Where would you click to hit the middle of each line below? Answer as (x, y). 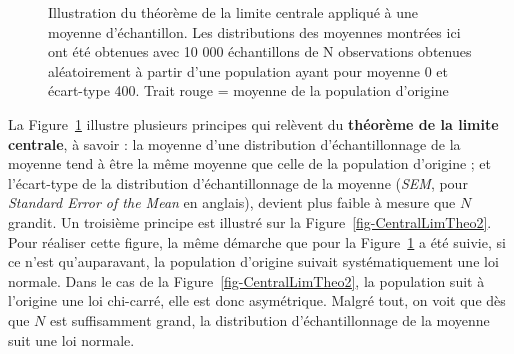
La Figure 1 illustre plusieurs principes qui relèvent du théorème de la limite (253, 123)
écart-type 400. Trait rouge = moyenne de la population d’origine (248, 90)
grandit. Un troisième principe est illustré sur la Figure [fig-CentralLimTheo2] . (250, 221)
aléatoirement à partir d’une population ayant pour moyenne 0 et (248, 70)
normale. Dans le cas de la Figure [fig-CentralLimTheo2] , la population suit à (246, 280)
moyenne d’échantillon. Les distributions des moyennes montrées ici (254, 31)
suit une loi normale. (71, 339)
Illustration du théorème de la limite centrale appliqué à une (233, 12)
